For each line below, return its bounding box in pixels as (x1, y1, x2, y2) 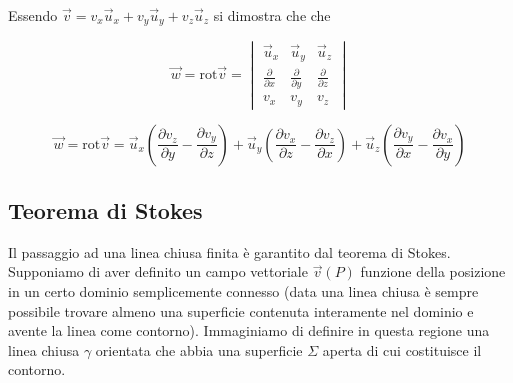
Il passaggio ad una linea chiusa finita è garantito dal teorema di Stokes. (8, 241, 451, 262)
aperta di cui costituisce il (322, 339, 482, 360)
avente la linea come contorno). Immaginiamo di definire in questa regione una (8, 320, 490, 341)
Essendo (8, 5, 58, 25)
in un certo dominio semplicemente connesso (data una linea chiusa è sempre (8, 281, 479, 302)
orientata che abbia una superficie (95, 339, 303, 360)
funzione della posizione (360, 261, 506, 282)
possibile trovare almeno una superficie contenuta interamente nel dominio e (8, 300, 474, 321)
